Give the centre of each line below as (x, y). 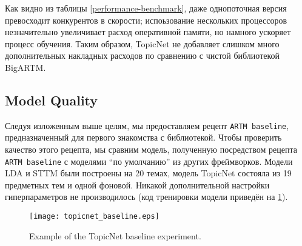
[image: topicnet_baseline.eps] (94, 217)
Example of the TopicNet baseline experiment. (115, 235)
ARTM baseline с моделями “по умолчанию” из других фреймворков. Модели (149, 161)
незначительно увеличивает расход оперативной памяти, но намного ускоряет (148, 32)
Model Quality (52, 100)
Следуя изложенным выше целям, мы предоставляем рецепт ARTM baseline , (147, 125)
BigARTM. (25, 67)
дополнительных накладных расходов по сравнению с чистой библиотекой (143, 55)
